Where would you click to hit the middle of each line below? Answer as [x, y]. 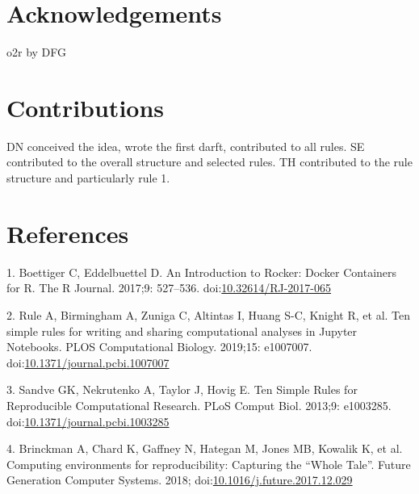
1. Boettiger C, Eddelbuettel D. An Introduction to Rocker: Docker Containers [202, 272]
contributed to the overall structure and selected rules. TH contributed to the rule [209, 162]
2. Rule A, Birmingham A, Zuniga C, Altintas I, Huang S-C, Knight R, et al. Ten [209, 314]
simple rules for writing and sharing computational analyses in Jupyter [182, 331]
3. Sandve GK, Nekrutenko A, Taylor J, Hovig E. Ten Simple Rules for [182, 389]
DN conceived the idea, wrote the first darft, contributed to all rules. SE [186, 146]
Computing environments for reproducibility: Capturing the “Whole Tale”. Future [209, 464]
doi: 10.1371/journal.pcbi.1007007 [88, 362]
